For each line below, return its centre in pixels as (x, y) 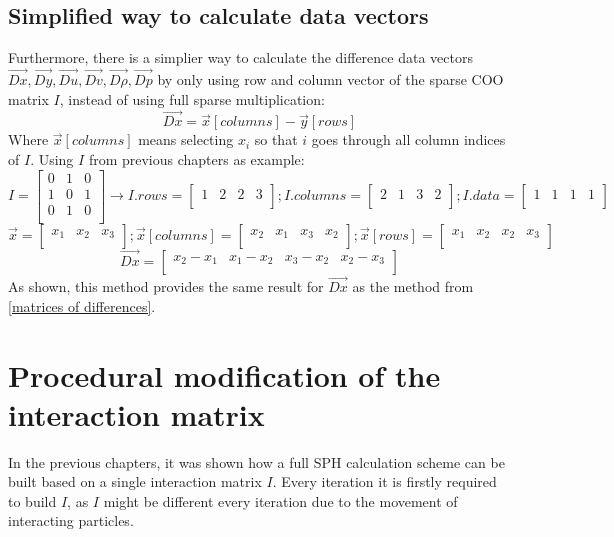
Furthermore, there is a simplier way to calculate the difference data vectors (240, 57)
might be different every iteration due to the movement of (280, 500)
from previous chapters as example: (196, 159)
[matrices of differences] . (82, 305)
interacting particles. (71, 520)
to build (32, 500)
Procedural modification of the (224, 374)
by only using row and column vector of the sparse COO (330, 79)
